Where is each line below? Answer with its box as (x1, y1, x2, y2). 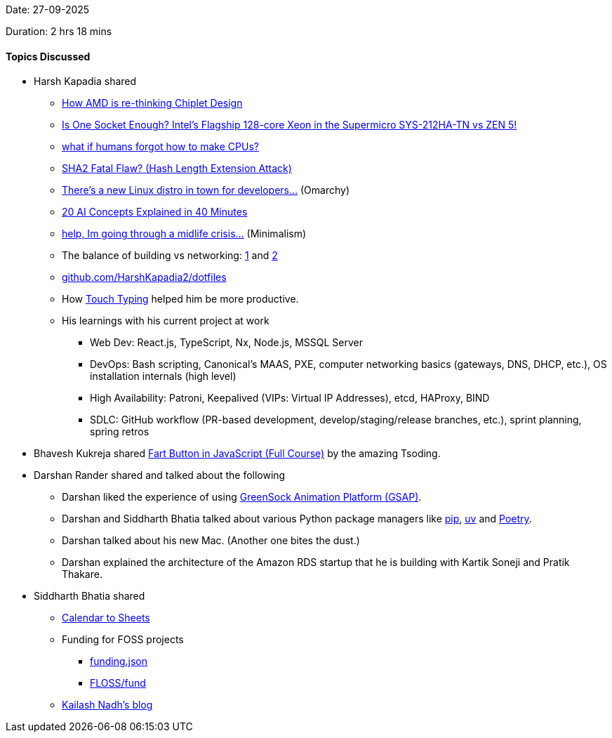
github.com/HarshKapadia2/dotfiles (62, 271, 227, 284)
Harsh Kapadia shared (34, 75, 137, 88)
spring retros (90, 426, 149, 438)
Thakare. (62, 568, 102, 581)
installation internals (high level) (90, 370, 237, 383)
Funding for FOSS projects (62, 633, 184, 646)
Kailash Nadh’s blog (62, 699, 153, 711)
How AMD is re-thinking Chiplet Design (62, 97, 243, 110)
